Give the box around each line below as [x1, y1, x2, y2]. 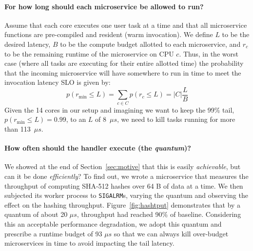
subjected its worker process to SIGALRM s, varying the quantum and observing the [4, 190, 248, 200]
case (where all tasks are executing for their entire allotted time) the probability [4, 58, 244, 68]
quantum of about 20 [4, 209, 68, 219]
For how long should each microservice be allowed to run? [4, 1, 204, 11]
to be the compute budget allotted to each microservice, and [60, 39, 241, 49]
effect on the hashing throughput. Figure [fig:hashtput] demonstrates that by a [4, 199, 241, 210]
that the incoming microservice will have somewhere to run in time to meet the [4, 67, 241, 77]
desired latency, [4, 39, 51, 49]
